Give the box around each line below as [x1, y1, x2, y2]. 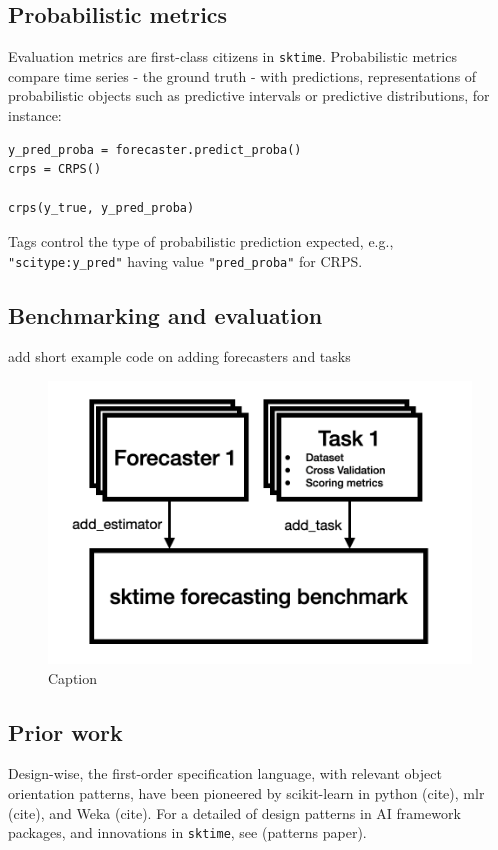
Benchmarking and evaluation [8, 299, 323, 330]
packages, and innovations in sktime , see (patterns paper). [8, 822, 367, 843]
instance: [8, 105, 62, 126]
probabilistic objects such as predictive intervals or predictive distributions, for [8, 85, 490, 106]
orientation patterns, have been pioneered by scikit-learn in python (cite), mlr [8, 783, 485, 803]
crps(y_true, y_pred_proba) [8, 201, 195, 216]
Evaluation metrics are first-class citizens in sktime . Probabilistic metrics [8, 46, 457, 67]
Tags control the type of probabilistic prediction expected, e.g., [8, 231, 394, 252]
